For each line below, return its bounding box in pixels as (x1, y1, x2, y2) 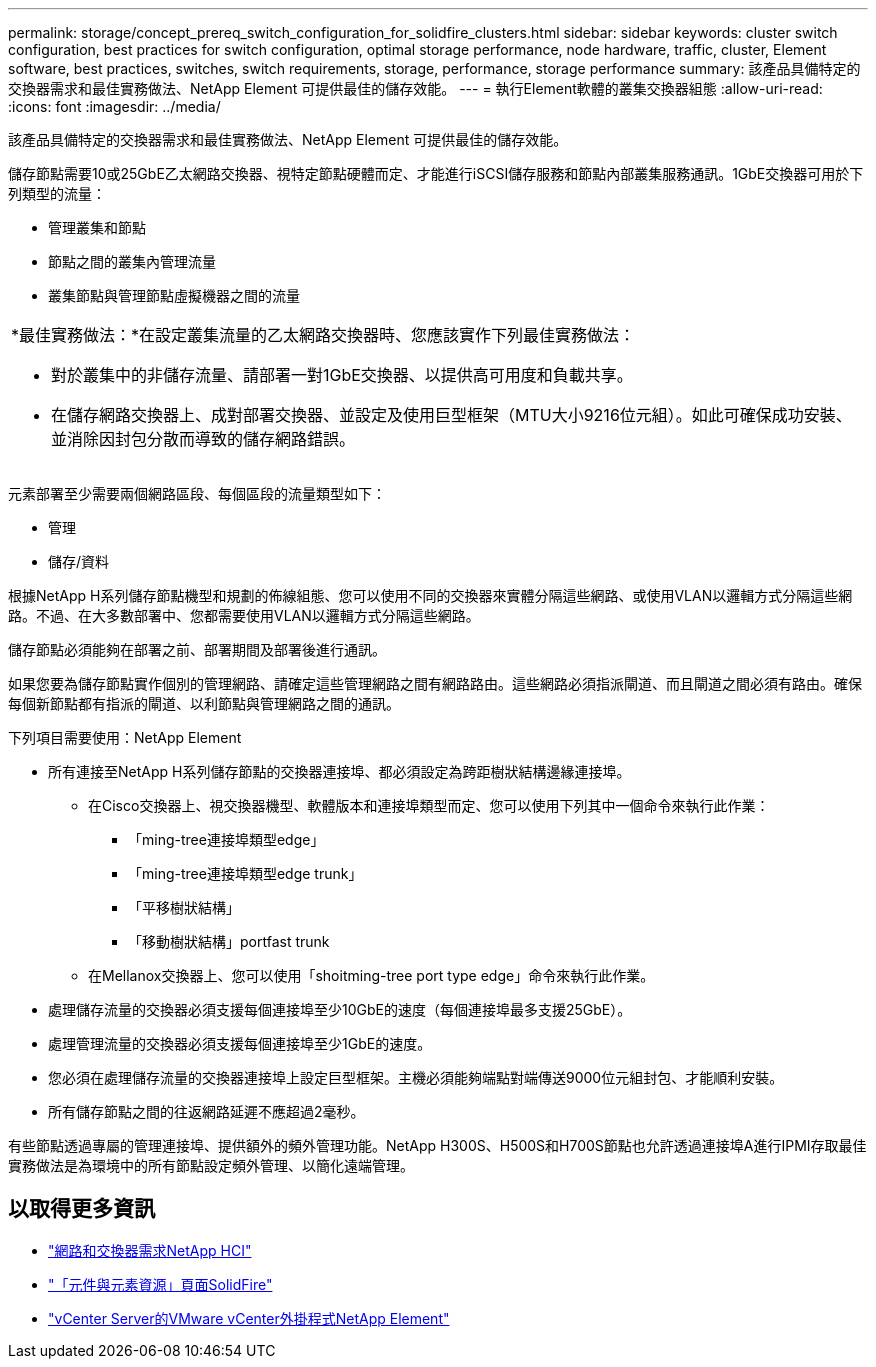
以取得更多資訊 (8, 1196, 155, 1222)
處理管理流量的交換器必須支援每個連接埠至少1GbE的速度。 (48, 1035, 432, 1052)
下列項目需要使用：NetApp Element (8, 729, 242, 746)
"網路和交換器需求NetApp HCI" (48, 1241, 252, 1259)
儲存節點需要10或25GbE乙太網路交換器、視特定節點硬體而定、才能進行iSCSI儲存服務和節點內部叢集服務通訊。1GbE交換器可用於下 (8, 165, 864, 182)
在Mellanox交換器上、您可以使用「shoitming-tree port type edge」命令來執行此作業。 (88, 967, 655, 984)
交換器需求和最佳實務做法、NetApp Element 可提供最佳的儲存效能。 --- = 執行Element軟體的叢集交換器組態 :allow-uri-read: (8, 80, 823, 97)
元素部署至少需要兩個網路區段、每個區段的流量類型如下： (8, 485, 386, 502)
